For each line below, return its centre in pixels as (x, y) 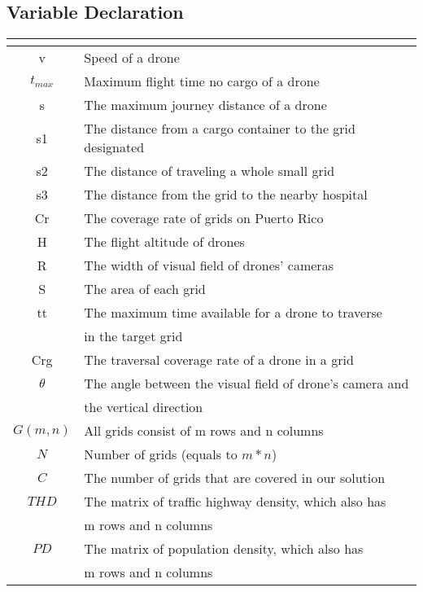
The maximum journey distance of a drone (205, 105)
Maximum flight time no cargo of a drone (202, 81)
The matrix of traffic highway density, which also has (235, 502)
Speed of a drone (132, 58)
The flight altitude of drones (164, 242)
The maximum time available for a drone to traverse (233, 313)
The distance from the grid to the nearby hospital (226, 195)
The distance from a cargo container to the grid (220, 129)
